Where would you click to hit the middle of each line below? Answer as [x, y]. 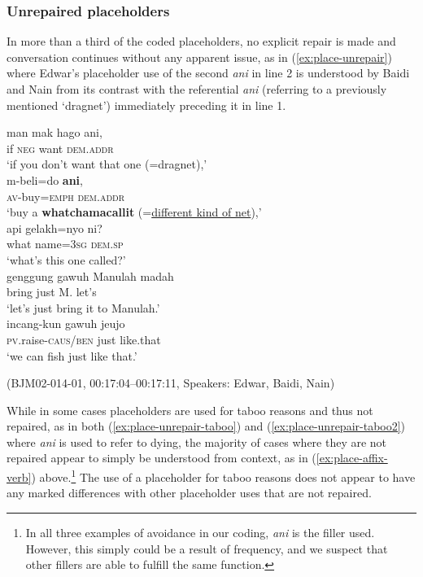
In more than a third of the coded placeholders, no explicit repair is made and [201, 41]
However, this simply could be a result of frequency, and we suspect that [207, 548]
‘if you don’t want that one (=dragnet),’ [107, 164]
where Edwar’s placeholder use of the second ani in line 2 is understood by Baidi [208, 73]
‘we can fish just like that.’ [72, 355]
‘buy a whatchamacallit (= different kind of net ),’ [134, 212]
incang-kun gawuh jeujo [66, 323]
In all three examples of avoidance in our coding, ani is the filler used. [200, 532]
